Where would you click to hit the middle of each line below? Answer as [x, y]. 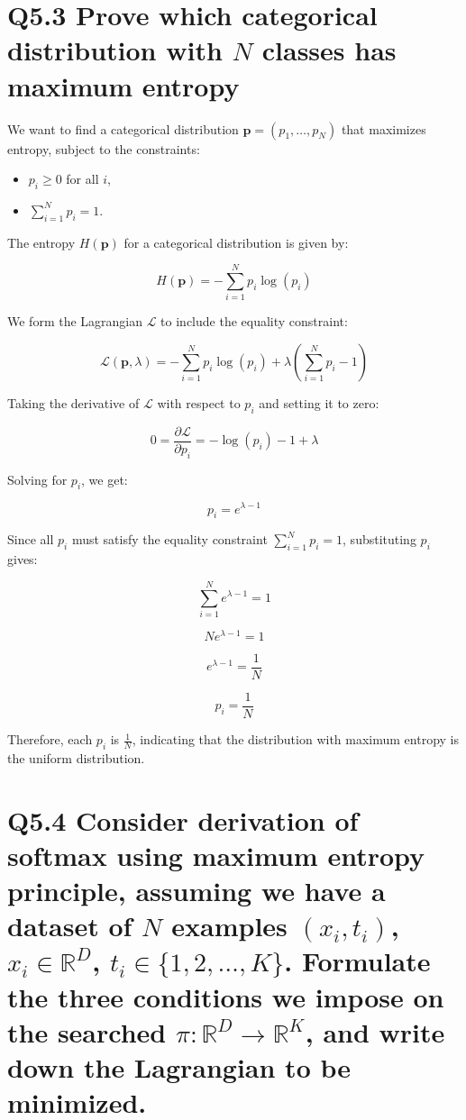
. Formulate [357, 961]
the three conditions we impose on [226, 996]
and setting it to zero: [319, 403]
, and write [375, 1031]
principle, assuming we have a [196, 890]
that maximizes [384, 128]
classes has [329, 50]
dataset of [70, 926]
